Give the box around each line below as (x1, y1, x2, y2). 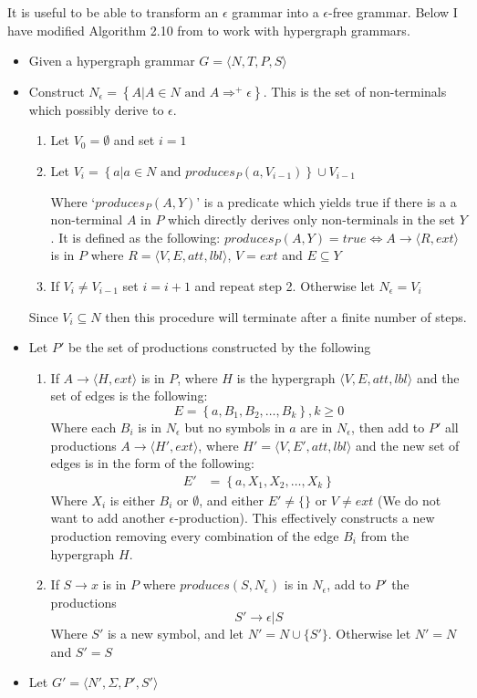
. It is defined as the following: (50, 227, 221, 246)
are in (300, 417, 333, 436)
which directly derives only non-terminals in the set (168, 210, 455, 229)
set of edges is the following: (50, 386, 208, 405)
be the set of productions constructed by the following (67, 338, 371, 357)
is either (109, 490, 155, 509)
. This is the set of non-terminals (263, 81, 447, 100)
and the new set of (356, 435, 460, 454)
